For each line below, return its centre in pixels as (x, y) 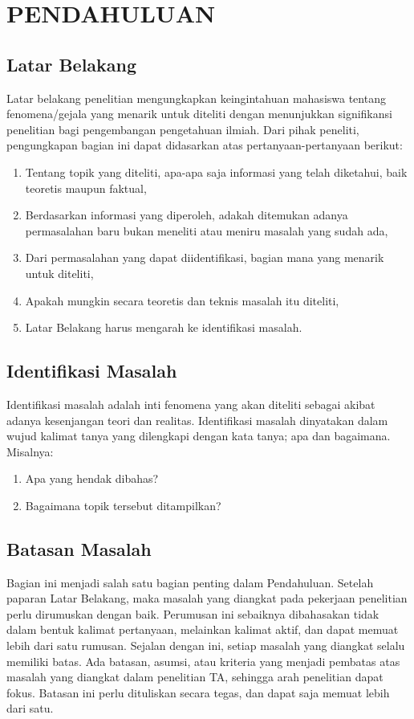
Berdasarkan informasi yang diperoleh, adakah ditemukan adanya (187, 215)
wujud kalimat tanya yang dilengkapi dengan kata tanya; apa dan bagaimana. (199, 436)
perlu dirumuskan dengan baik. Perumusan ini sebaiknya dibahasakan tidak (193, 613)
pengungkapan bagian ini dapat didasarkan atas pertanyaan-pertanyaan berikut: (205, 145)
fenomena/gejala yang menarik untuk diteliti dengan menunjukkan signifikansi (199, 114)
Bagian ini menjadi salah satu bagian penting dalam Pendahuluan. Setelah (190, 582)
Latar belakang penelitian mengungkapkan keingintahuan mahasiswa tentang (196, 98)
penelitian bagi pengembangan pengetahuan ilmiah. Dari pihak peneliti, (183, 129)
